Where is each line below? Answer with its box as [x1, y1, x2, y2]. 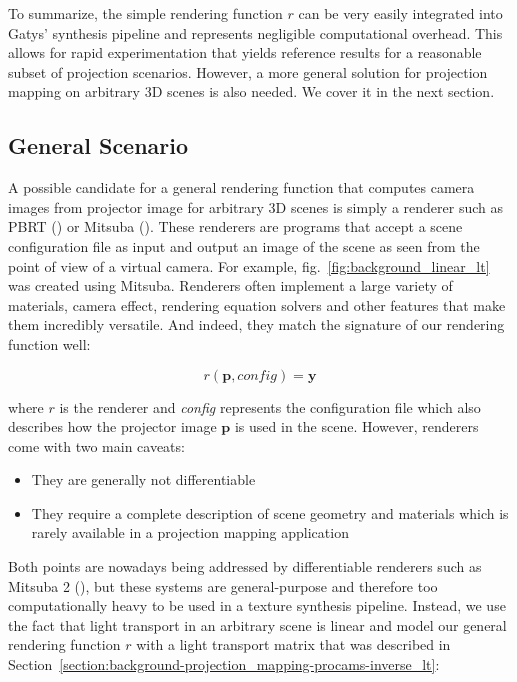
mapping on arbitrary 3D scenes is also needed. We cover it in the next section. [8, 81, 495, 102]
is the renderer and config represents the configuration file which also [59, 396, 481, 417]
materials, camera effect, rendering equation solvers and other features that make [8, 294, 506, 315]
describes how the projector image [8, 416, 217, 437]
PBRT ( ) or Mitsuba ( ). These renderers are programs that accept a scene [8, 216, 463, 237]
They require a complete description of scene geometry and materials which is [31, 502, 509, 523]
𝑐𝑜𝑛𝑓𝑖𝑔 [237, 368, 277, 383]
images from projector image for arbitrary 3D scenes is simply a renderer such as [8, 196, 503, 217]
